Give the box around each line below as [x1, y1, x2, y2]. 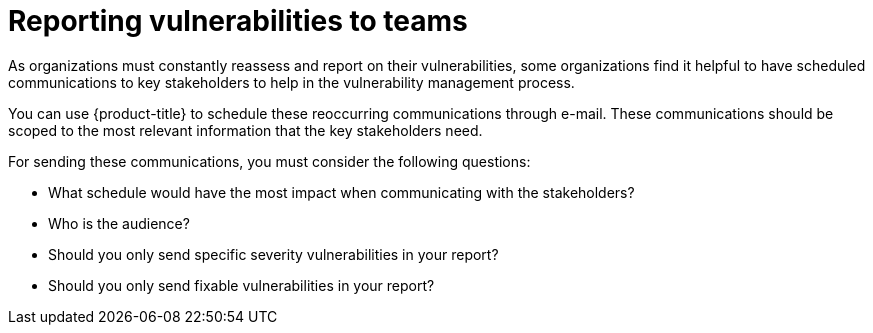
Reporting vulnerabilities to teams [8, 4, 468, 38]
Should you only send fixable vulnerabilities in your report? [48, 276, 435, 294]
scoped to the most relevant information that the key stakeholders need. [8, 121, 483, 139]
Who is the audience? [48, 214, 190, 232]
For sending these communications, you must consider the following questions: [8, 152, 531, 170]
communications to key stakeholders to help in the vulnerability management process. [8, 73, 575, 91]
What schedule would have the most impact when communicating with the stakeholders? [48, 183, 635, 201]
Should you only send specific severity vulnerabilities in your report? [48, 245, 499, 263]
